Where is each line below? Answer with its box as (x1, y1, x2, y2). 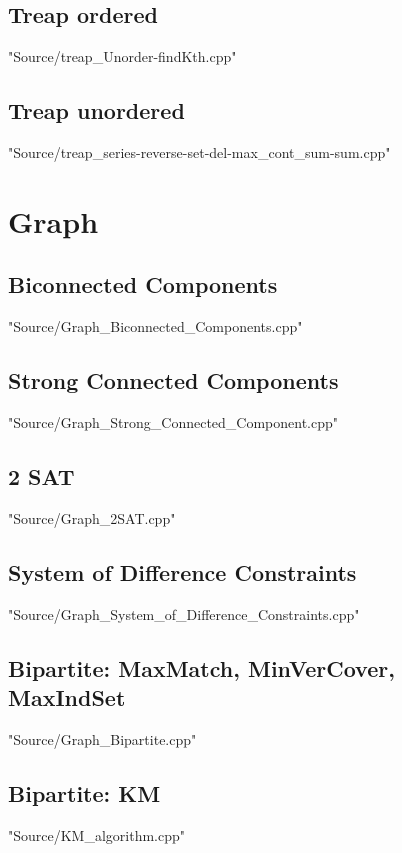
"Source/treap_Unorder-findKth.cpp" (8, 46, 237, 67)
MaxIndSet (8, 681, 126, 712)
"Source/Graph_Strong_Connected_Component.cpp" (8, 411, 339, 432)
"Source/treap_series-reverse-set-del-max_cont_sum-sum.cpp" (8, 142, 391, 162)
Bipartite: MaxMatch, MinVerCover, (8, 652, 395, 683)
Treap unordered (8, 95, 185, 126)
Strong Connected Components (8, 365, 339, 396)
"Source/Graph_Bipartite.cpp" (8, 728, 197, 749)
